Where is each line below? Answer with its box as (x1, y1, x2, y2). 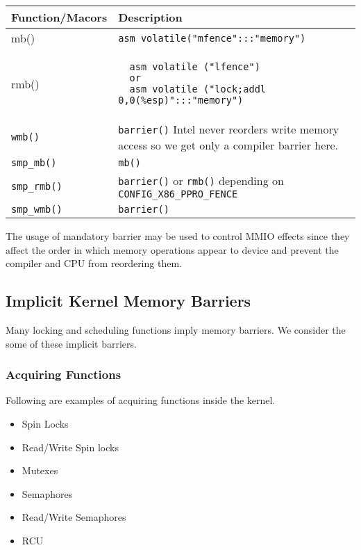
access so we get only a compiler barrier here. (118, 137, 339, 153)
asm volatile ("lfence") (129, 61, 260, 72)
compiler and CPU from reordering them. (6, 256, 182, 270)
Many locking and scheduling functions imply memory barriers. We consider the (6, 322, 346, 337)
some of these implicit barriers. (6, 336, 137, 350)
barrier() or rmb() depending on (118, 172, 284, 188)
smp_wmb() (11, 204, 62, 215)
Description (118, 9, 183, 25)
